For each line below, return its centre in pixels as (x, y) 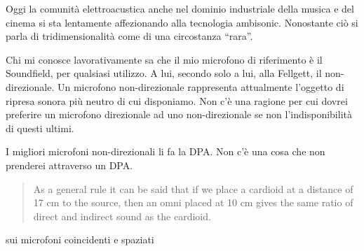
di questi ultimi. (40, 128)
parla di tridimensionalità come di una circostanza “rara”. (129, 36)
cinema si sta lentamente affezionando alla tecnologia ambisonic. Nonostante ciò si (182, 22)
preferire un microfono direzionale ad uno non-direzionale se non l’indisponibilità (179, 114)
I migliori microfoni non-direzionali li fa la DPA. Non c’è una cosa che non (166, 151)
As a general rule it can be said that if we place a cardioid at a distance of (193, 188)
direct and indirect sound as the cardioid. (122, 216)
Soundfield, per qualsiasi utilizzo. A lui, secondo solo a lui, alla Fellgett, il (164, 73)
